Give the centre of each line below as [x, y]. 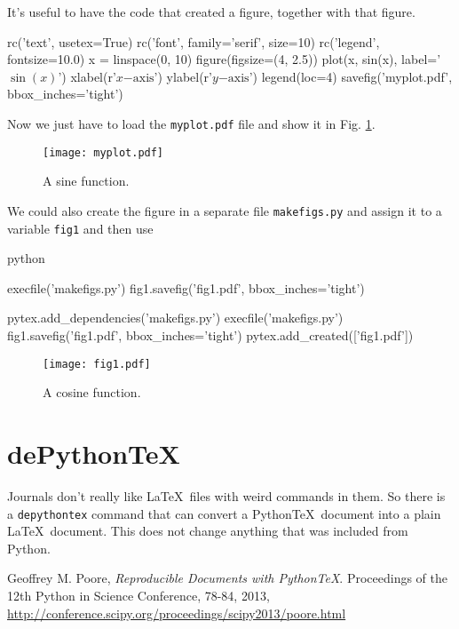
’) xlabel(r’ [87, 76]
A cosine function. [92, 392]
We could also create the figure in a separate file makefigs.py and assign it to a [225, 210]
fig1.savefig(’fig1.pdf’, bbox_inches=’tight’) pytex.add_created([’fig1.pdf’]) [210, 334]
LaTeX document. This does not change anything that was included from [208, 531]
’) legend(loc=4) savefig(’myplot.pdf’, [351, 76]
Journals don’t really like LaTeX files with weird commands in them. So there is [226, 495]
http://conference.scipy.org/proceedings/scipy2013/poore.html [177, 613]
